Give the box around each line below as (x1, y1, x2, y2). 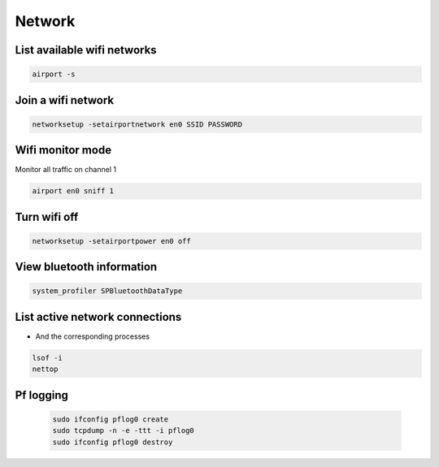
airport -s (32, 70, 76, 79)
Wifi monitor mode (15, 143, 112, 158)
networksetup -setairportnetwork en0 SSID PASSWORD (32, 119, 243, 129)
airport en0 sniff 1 (32, 187, 114, 196)
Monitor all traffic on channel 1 (15, 165, 117, 175)
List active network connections (15, 309, 182, 324)
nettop (32, 365, 59, 374)
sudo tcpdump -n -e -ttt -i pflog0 (52, 426, 194, 435)
